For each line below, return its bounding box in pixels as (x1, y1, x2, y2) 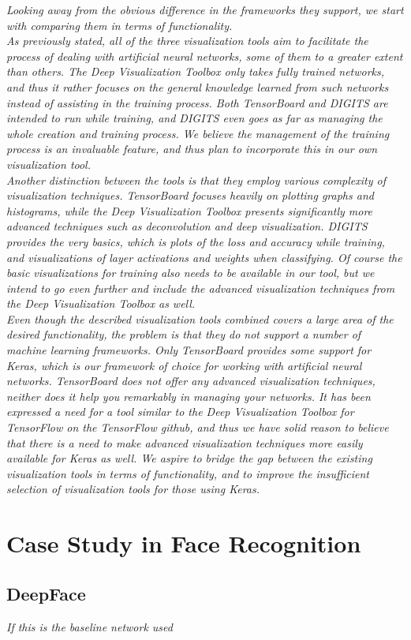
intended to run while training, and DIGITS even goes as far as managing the (6, 110, 383, 126)
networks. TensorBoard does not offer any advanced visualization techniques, (6, 372, 376, 389)
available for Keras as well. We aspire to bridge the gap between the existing (6, 450, 372, 466)
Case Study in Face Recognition (6, 527, 361, 560)
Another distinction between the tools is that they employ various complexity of (6, 171, 386, 188)
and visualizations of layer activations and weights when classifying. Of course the (6, 249, 402, 265)
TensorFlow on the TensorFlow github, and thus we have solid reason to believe (6, 419, 389, 436)
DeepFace (6, 581, 86, 605)
